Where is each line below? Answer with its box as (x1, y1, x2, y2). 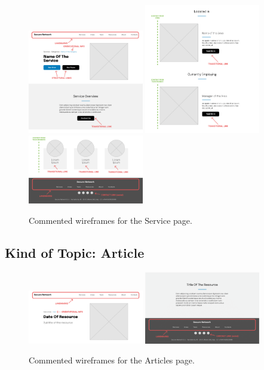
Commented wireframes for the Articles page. (29, 354, 195, 366)
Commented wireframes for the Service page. (29, 214, 192, 226)
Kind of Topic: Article (5, 243, 145, 261)
